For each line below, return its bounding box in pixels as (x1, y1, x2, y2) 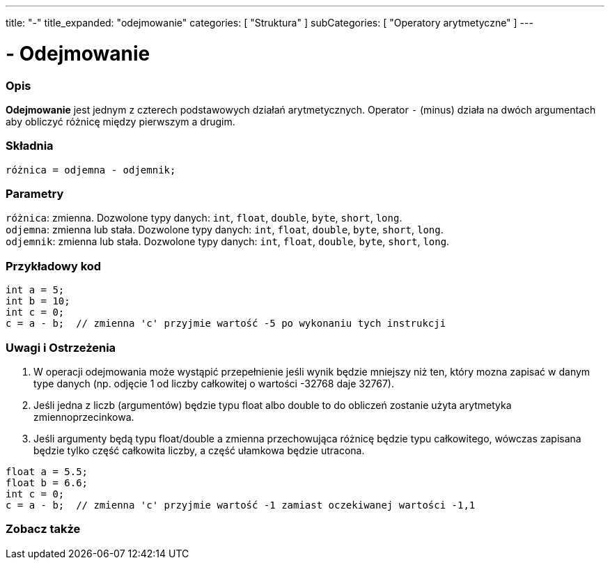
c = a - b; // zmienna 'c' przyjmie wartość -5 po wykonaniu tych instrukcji (6, 318, 446, 330)
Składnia (6, 139, 54, 153)
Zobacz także (6, 522, 81, 536)
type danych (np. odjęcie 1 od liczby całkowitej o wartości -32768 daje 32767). (33, 377, 394, 389)
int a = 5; (6, 284, 65, 296)
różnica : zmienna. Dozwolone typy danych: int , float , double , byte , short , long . (6, 212, 402, 224)
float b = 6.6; (6, 477, 88, 488)
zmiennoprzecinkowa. (33, 410, 134, 423)
